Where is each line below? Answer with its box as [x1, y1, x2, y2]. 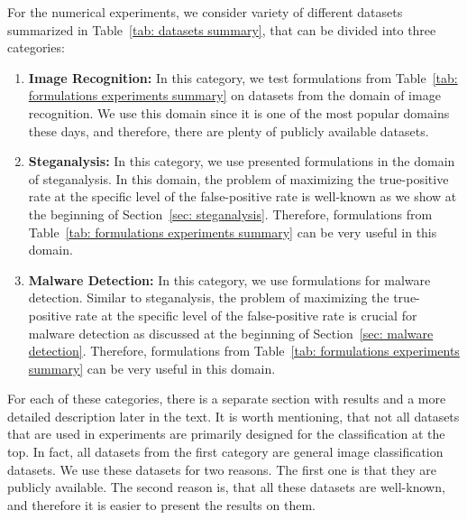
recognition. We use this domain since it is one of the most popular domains [28, 103, 450, 122]
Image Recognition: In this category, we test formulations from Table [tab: [28, 68, 458, 87]
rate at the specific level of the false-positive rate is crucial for [75, 305, 417, 324]
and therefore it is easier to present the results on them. [7, 495, 316, 514]
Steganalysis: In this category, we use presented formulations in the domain [28, 152, 455, 171]
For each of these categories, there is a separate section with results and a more [7, 389, 446, 408]
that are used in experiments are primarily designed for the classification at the [7, 424, 445, 443]
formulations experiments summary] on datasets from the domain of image [28, 86, 441, 105]
